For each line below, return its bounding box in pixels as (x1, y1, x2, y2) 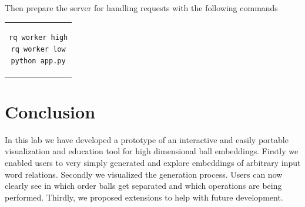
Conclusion (5, 99, 96, 123)
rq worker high (9, 33, 68, 42)
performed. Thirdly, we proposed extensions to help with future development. (5, 191, 283, 203)
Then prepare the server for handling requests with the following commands (5, 2, 278, 13)
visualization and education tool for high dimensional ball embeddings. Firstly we (5, 145, 299, 157)
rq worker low (11, 45, 66, 53)
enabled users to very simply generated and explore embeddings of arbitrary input (5, 156, 301, 168)
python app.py (11, 56, 66, 65)
